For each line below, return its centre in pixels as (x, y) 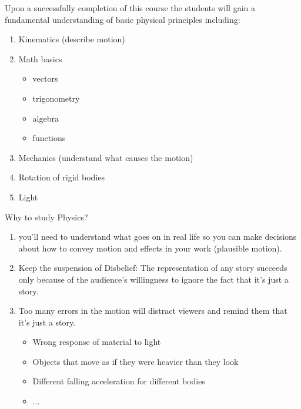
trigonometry (56, 98)
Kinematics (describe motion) (72, 39)
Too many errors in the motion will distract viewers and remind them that (153, 311)
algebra (46, 118)
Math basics (40, 58)
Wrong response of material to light (97, 342)
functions (49, 138)
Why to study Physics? (46, 217)
